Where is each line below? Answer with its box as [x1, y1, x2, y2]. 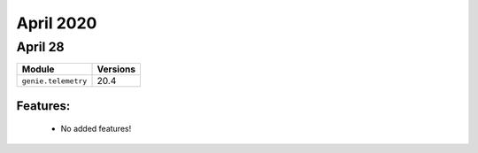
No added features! [60, 124, 132, 134]
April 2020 [16, 13, 97, 33]
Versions [96, 63, 136, 75]
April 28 [16, 39, 66, 55]
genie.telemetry [21, 76, 88, 86]
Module [21, 63, 55, 75]
